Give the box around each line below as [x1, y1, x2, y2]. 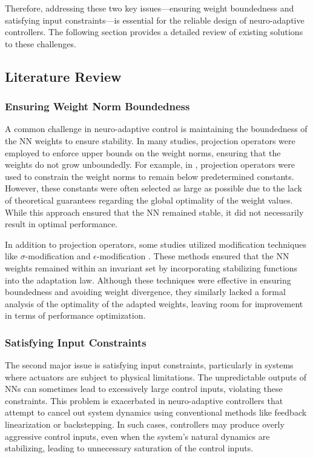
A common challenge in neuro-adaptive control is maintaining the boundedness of [5, 122, 308, 135]
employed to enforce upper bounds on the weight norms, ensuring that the [5, 146, 281, 159]
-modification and [25, 250, 91, 262]
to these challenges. [5, 37, 76, 50]
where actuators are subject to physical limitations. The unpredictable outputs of [5, 370, 306, 383]
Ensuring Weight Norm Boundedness [5, 99, 190, 114]
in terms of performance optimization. [5, 309, 146, 322]
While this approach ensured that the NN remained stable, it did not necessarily [5, 205, 304, 218]
